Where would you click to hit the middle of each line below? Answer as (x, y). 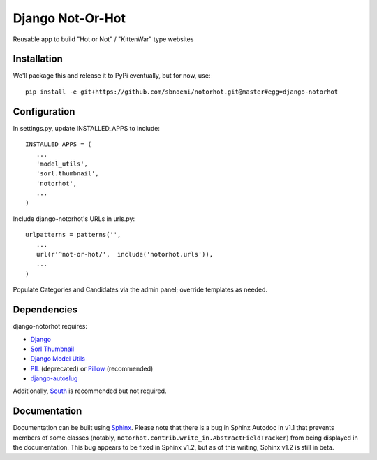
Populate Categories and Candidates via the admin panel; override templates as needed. (140, 289)
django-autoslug (54, 378)
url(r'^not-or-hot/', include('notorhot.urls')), (124, 254)
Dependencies (45, 310)
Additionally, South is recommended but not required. (90, 391)
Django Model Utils (58, 359)
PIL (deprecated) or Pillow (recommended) (92, 368)
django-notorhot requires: (50, 326)
